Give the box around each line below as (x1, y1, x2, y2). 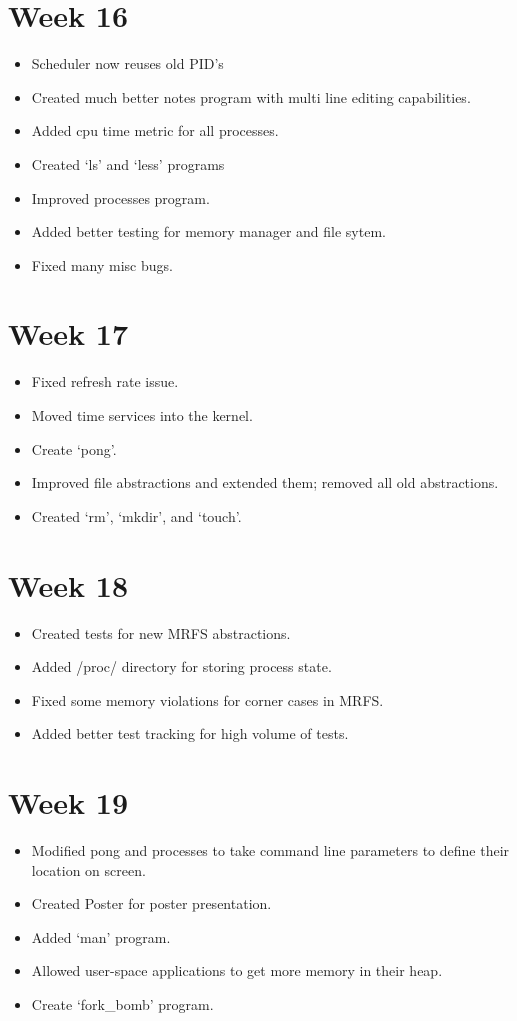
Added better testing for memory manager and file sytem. (31, 221, 386, 242)
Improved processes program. (31, 187, 210, 208)
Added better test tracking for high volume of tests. (31, 723, 349, 744)
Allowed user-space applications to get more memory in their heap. (31, 960, 443, 981)
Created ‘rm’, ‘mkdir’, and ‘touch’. (31, 505, 242, 526)
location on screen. (31, 859, 146, 880)
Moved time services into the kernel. (31, 405, 253, 425)
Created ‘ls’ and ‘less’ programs (31, 153, 225, 174)
